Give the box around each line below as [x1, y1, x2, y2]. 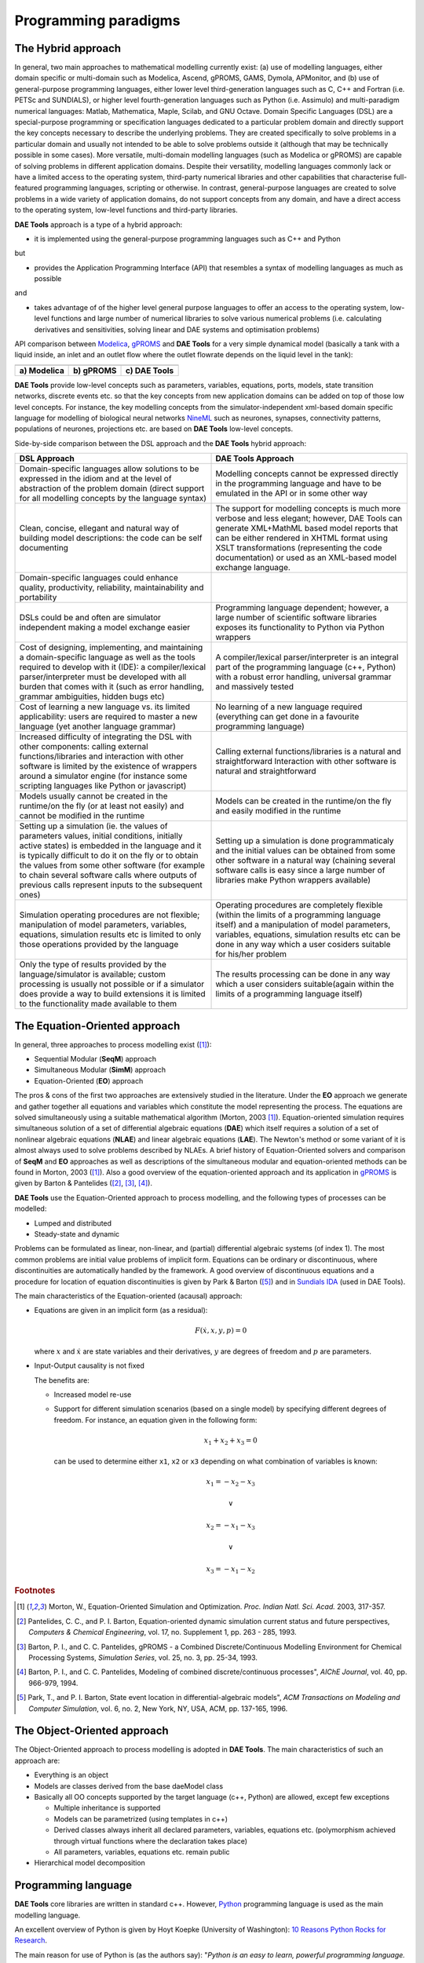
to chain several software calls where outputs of [19, 870, 198, 881]
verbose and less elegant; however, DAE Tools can [215, 513, 403, 524]
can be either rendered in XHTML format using [215, 532, 388, 543]
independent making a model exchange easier [19, 622, 191, 633]
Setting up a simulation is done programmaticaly [215, 835, 394, 846]
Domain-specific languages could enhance [19, 572, 178, 583]
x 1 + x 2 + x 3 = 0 [203, 1436, 258, 1446]
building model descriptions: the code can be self [19, 532, 203, 543]
